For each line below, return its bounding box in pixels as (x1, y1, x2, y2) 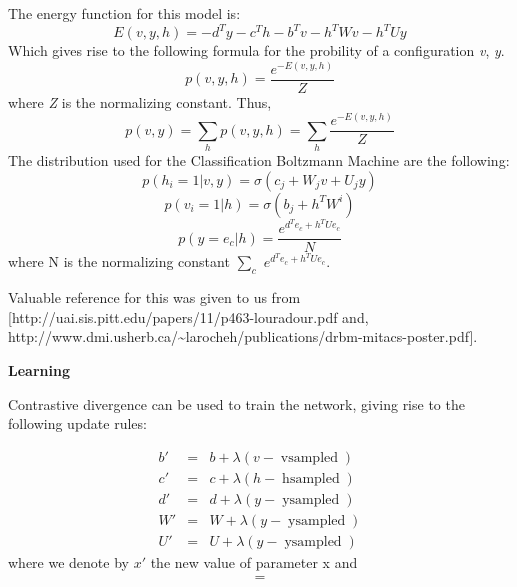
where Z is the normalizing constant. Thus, (8, 91, 272, 112)
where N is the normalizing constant (8, 251, 230, 272)
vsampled (280, 450, 339, 465)
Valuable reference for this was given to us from (8, 287, 301, 308)
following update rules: (8, 413, 147, 434)
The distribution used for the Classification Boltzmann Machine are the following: (8, 150, 510, 171)
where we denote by (8, 551, 129, 572)
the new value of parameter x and (150, 551, 358, 572)
